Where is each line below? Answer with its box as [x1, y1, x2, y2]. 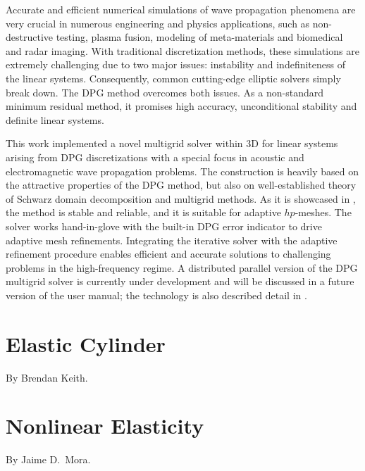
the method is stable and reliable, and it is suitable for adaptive [6, 205, 281, 220]
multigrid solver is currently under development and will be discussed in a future [6, 274, 354, 289]
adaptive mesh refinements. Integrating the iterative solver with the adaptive [6, 232, 338, 247]
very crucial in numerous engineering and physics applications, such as [6, 15, 310, 30]
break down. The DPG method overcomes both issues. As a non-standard [6, 84, 323, 99]
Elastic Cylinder [6, 329, 166, 358]
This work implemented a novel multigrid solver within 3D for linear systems [6, 136, 338, 151]
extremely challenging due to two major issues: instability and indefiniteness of [6, 57, 345, 72]
